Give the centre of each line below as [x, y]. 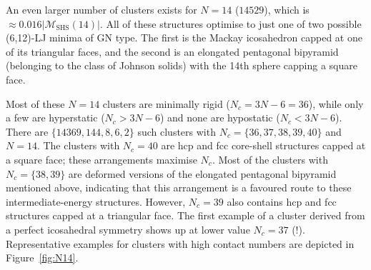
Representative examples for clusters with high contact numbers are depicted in [180, 243]
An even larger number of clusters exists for [102, 9]
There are [27, 131]
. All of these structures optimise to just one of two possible [231, 23]
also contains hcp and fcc [282, 201]
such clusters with [177, 131]
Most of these [35, 103]
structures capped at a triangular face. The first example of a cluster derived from [185, 215]
